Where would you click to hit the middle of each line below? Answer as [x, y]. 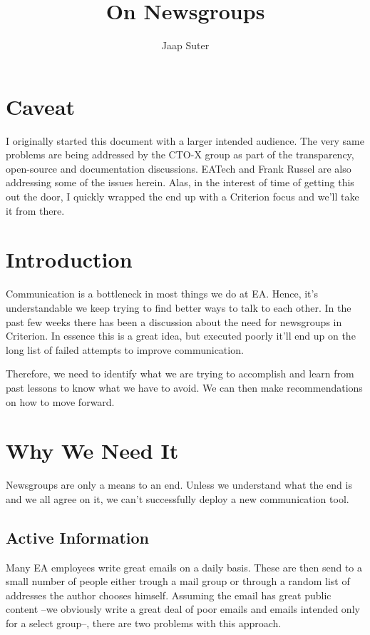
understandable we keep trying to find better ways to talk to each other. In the [179, 307]
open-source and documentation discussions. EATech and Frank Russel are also [179, 168]
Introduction [69, 259]
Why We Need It [92, 451]
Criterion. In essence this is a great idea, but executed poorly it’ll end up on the [181, 336]
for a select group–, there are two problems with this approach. [144, 623]
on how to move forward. [60, 401]
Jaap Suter [185, 45]
